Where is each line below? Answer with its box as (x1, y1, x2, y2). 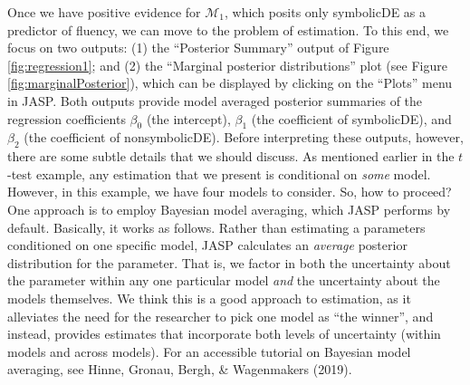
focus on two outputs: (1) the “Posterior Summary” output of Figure (7, 38, 389, 57)
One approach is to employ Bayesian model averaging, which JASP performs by (7, 199, 451, 218)
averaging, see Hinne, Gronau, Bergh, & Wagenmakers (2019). (7, 360, 352, 379)
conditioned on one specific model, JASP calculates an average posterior (7, 236, 408, 255)
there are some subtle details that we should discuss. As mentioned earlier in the (7, 147, 455, 166)
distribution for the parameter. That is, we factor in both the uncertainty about (7, 253, 451, 272)
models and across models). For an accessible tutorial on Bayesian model (7, 342, 411, 361)
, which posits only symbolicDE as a (225, 3, 427, 21)
